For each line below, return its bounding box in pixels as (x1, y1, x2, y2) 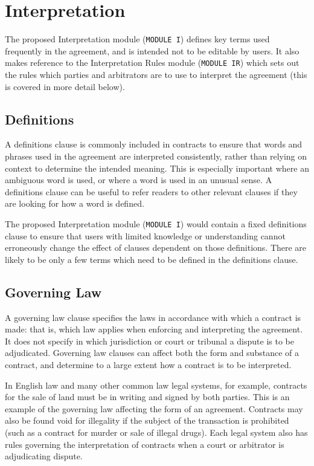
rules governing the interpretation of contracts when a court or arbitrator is (5, 438, 284, 450)
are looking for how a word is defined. (5, 197, 144, 210)
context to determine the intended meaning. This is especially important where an (5, 161, 309, 174)
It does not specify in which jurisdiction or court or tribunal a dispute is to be (5, 334, 294, 347)
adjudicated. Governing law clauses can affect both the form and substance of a (5, 346, 299, 359)
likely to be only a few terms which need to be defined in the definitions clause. (5, 253, 298, 265)
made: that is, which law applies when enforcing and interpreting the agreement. (5, 323, 303, 335)
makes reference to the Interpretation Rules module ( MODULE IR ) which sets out (5, 56, 300, 69)
